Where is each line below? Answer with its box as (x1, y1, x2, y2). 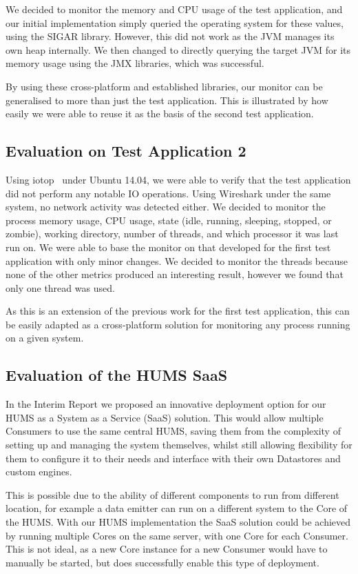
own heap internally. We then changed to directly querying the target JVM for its (6, 42, 351, 57)
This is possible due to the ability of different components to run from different (6, 487, 339, 502)
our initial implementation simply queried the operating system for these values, (6, 15, 344, 30)
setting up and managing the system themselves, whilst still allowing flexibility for (6, 437, 352, 452)
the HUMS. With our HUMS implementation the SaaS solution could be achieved (6, 515, 351, 529)
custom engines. (6, 464, 72, 479)
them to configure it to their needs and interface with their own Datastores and (6, 451, 341, 465)
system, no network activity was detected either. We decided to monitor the (6, 199, 326, 214)
